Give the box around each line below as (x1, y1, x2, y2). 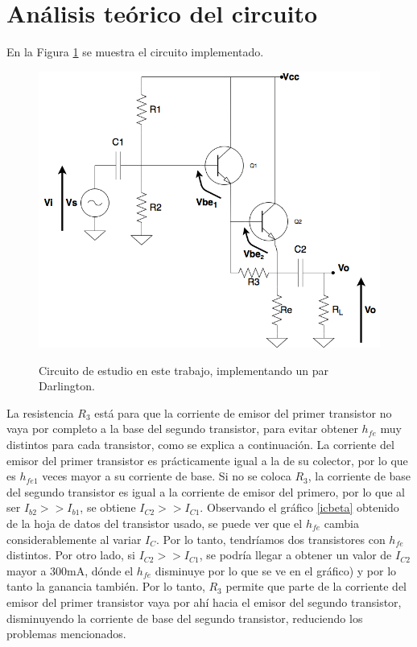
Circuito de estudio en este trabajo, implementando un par (39, 361, 329, 378)
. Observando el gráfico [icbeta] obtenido (200, 499, 399, 516)
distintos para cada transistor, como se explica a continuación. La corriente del (6, 436, 394, 453)
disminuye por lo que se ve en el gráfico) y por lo (155, 562, 397, 579)
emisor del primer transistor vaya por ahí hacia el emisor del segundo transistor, (6, 594, 402, 610)
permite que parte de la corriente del (225, 578, 407, 595)
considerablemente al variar (6, 530, 142, 547)
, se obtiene (80, 499, 136, 516)
